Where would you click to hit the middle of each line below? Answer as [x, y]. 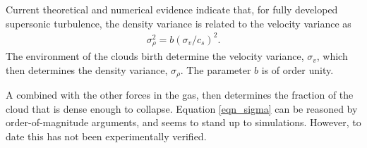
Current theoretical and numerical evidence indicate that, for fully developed [172, 9]
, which [332, 56]
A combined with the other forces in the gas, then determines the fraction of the [180, 95]
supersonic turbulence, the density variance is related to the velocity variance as [179, 23]
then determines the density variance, [87, 69]
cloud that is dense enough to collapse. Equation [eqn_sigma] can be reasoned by [182, 108]
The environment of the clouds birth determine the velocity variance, [155, 56]
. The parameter [216, 69]
